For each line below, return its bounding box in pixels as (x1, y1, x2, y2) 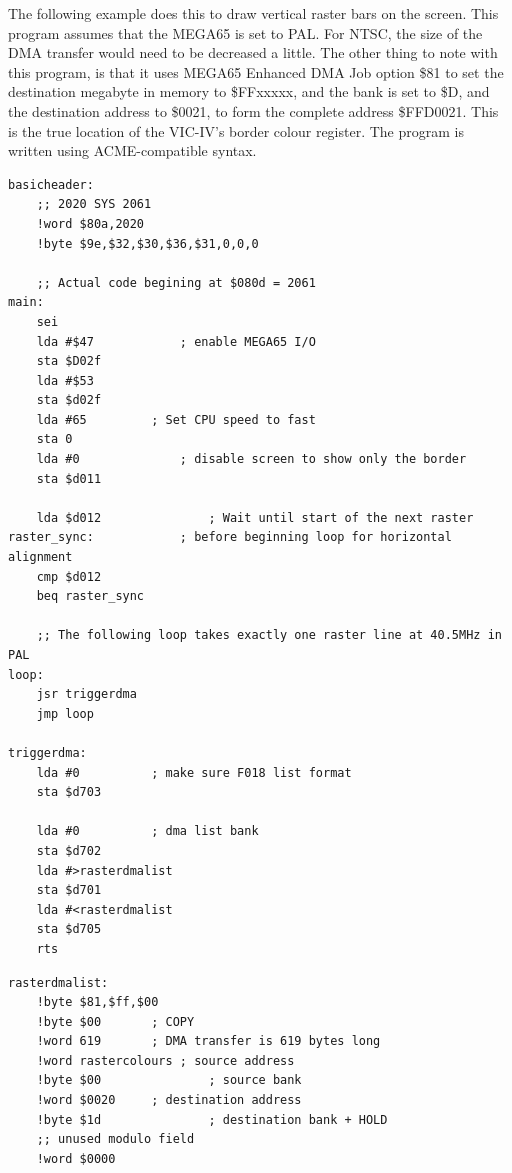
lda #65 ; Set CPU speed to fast (36, 412, 316, 427)
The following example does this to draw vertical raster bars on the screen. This (8, 3, 499, 23)
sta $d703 (36, 785, 102, 800)
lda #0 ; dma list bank (36, 824, 259, 839)
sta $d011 (36, 471, 102, 486)
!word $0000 (36, 1151, 116, 1166)
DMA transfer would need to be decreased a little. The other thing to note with (8, 42, 498, 63)
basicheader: (8, 177, 94, 192)
